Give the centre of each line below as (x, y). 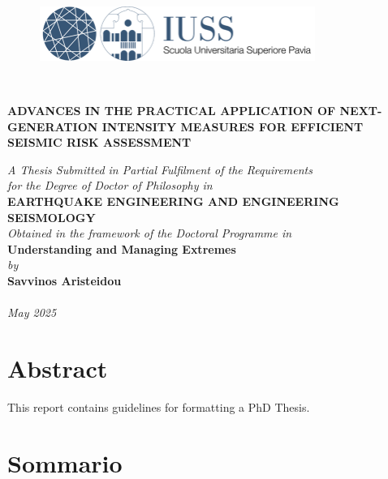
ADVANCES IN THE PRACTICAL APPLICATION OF (172, 111)
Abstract (58, 368)
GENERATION (53, 126)
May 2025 (32, 312)
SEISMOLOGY (52, 217)
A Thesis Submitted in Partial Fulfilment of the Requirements (160, 169)
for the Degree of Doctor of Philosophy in (110, 185)
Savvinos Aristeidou (65, 280)
